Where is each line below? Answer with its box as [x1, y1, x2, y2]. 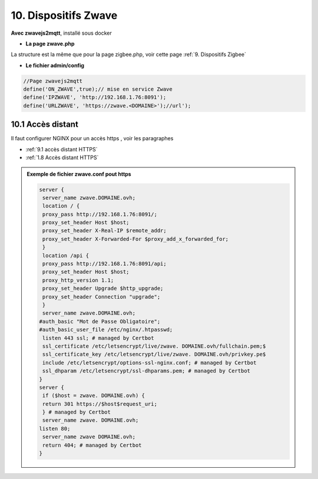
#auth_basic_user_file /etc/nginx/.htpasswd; [39, 326, 173, 333]
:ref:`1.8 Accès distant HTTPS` [25, 154, 99, 161]
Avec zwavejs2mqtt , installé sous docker [11, 29, 112, 37]
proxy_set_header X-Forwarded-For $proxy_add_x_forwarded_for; [42, 236, 229, 242]
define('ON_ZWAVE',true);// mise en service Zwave [23, 86, 173, 93]
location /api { [42, 252, 90, 259]
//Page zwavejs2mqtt [23, 77, 82, 84]
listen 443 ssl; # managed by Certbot [42, 335, 154, 341]
